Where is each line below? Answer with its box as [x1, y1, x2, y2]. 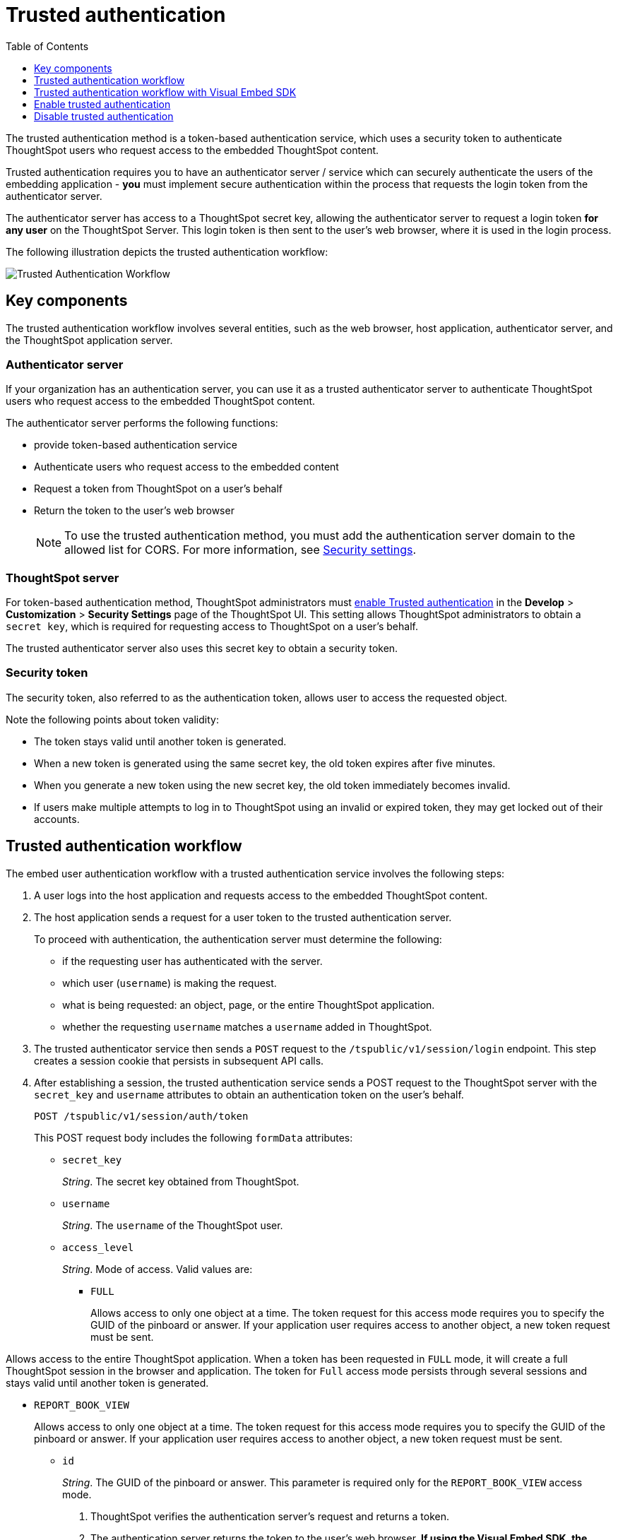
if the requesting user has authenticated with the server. [62, 954, 323, 967]
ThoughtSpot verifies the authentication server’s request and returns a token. [90, 1510, 450, 1522]
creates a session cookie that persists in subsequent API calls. [34, 1054, 324, 1067]
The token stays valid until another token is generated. [34, 735, 287, 747]
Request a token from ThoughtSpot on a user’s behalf [34, 482, 283, 495]
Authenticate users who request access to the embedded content [34, 461, 339, 473]
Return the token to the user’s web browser [34, 504, 234, 517]
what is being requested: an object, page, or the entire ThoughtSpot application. [62, 998, 435, 1011]
